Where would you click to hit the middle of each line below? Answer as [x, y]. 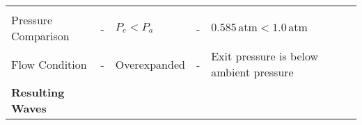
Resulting [38, 92]
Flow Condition [49, 64]
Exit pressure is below [265, 56]
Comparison [40, 36]
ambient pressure [252, 72]
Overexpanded [150, 64]
